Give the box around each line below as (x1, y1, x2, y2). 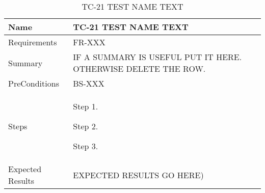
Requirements (8, 36, 57, 48)
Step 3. (73, 140, 98, 152)
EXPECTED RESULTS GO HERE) (73, 169, 204, 181)
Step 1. (73, 100, 98, 112)
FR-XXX (73, 36, 105, 48)
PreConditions (8, 77, 59, 89)
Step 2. (73, 120, 98, 132)
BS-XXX (73, 77, 104, 89)
